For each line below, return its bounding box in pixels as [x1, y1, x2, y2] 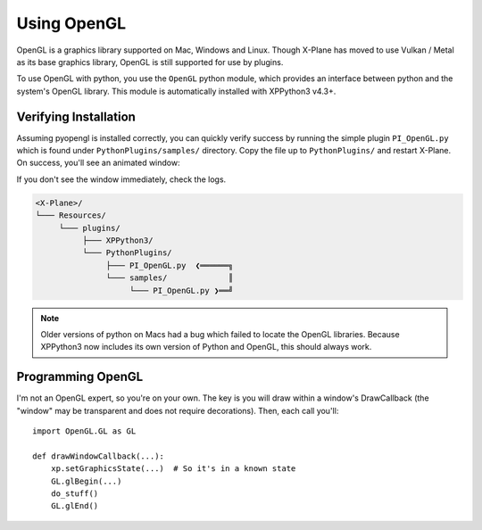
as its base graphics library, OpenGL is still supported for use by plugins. [16, 56, 284, 67]
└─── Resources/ [35, 211, 107, 220]
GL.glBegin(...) [50, 476, 122, 486]
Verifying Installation [16, 109, 136, 124]
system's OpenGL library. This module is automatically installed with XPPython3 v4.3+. [16, 86, 337, 96]
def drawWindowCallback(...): [32, 451, 165, 461]
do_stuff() [50, 488, 99, 499]
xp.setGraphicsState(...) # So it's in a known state [50, 464, 296, 474]
